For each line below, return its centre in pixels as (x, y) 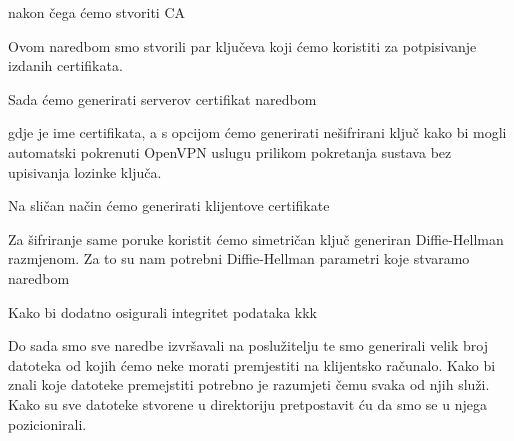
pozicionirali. (47, 423)
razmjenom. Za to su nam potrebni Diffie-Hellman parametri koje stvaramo (239, 258)
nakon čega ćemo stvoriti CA (97, 12)
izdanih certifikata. (65, 65)
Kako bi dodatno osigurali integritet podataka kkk (162, 311)
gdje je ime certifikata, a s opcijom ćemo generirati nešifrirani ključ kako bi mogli (257, 132)
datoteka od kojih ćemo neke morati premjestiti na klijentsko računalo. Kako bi (252, 364)
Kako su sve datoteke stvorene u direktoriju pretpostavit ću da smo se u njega (247, 403)
